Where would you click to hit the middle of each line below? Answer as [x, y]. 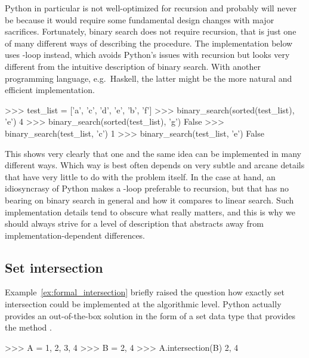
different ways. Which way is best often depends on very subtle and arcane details [155, 165]
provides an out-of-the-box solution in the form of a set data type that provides [150, 315]
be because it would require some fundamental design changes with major [140, 19]
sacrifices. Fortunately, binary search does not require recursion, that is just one [151, 31]
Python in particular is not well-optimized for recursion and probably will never [151, 8]
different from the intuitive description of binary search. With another [133, 66]
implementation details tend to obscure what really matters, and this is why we [150, 212]
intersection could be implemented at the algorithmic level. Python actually [143, 304]
